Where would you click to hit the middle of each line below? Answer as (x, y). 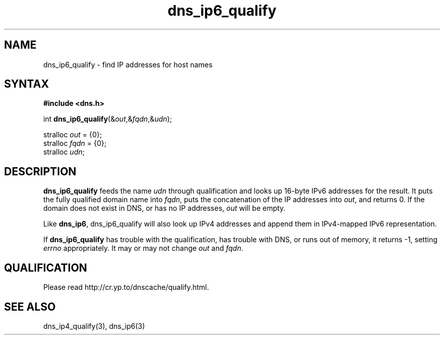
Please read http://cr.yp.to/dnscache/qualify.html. (126, 287)
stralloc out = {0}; (73, 135)
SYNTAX (27, 84)
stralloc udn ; (64, 152)
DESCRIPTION (40, 171)
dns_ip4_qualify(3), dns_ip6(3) (94, 326)
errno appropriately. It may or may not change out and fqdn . (143, 248)
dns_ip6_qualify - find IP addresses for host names (128, 64)
